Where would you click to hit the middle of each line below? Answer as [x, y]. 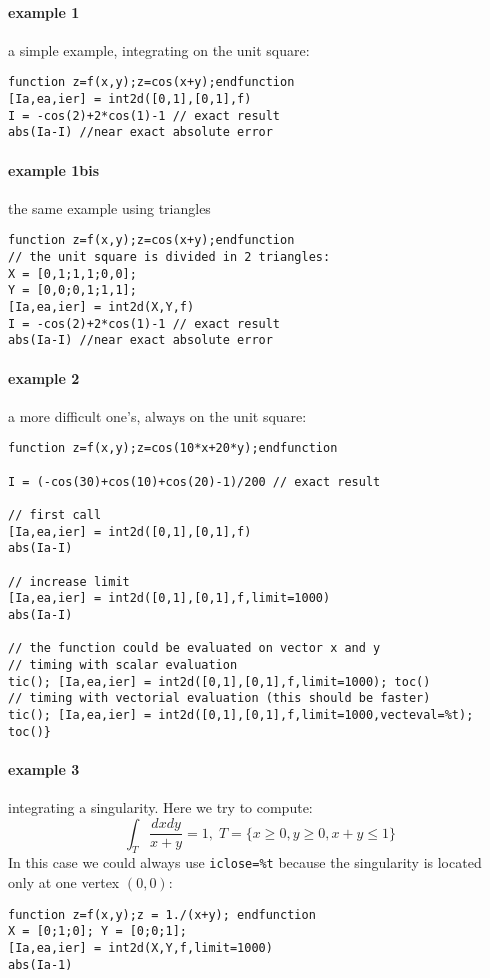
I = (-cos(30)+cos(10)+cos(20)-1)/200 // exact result [194, 481]
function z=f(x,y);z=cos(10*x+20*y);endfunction [173, 448]
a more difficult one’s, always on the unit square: [157, 415]
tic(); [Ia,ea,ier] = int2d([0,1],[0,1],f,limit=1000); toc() [219, 681]
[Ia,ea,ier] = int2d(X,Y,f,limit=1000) [140, 947]
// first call [55, 515]
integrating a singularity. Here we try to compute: [160, 807]
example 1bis [54, 169]
